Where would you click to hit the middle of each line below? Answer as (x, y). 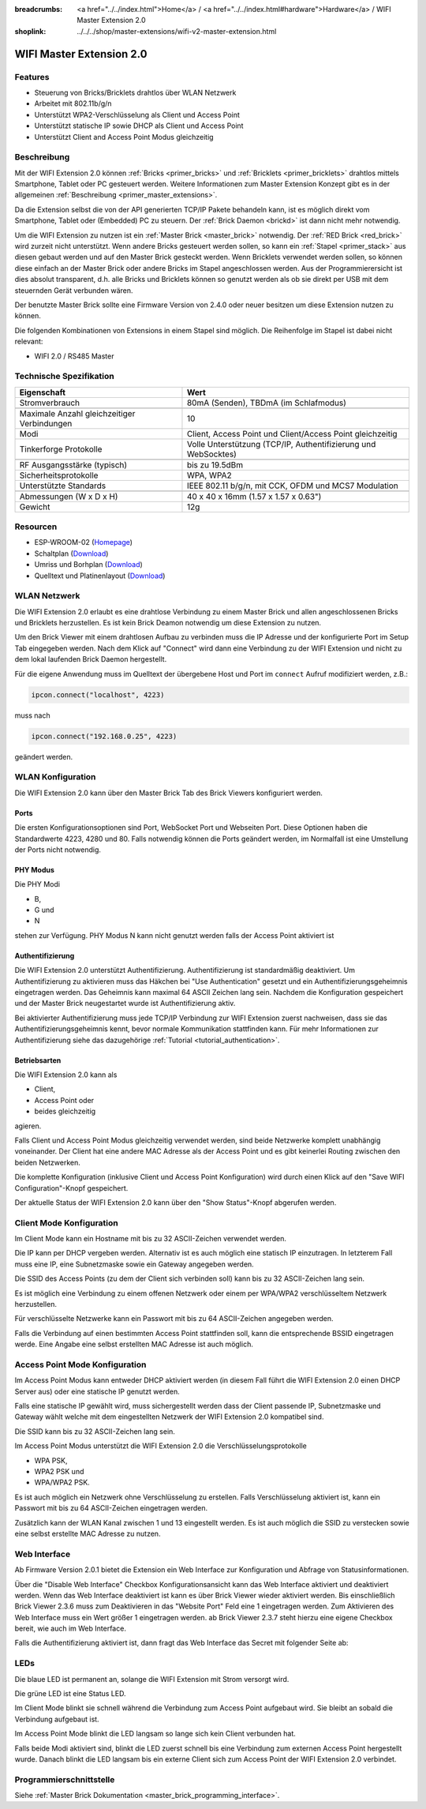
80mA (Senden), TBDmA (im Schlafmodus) (267, 403)
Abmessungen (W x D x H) (69, 496)
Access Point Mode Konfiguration (80, 1364)
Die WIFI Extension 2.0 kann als (66, 1075)
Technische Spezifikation (64, 377)
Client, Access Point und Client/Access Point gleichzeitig (292, 433)
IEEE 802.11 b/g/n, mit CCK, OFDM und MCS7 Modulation (292, 486)
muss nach (32, 715)
